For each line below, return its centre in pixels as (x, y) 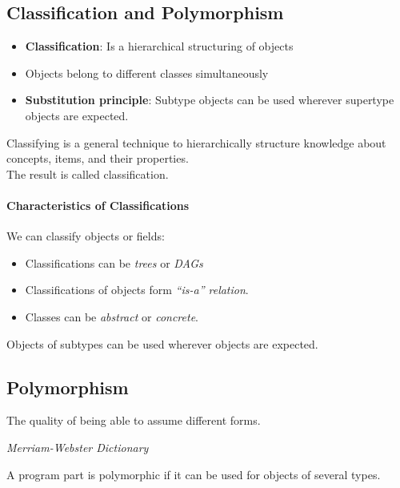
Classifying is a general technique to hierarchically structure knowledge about (196, 142)
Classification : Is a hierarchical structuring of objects (159, 46)
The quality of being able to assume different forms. (134, 420)
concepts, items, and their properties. (98, 158)
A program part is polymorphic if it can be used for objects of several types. (194, 474)
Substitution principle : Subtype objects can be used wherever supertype (210, 100)
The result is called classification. (88, 173)
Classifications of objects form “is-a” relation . (137, 290)
